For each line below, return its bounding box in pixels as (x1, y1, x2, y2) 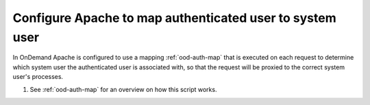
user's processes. (12, 73, 64, 81)
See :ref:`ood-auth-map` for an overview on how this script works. (29, 85, 217, 93)
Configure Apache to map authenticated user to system (12, 10, 336, 25)
